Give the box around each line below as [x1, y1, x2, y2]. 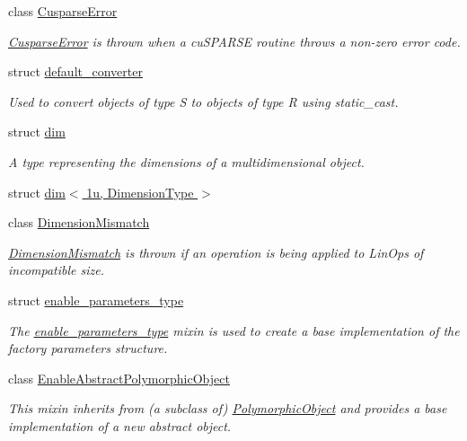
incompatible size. [8, 260, 105, 279]
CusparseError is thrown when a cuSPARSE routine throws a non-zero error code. [8, 31, 461, 50]
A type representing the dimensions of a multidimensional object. [8, 152, 365, 171]
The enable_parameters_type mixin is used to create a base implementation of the [8, 321, 460, 340]
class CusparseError [8, 2, 118, 20]
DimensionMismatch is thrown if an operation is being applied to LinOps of [8, 243, 424, 261]
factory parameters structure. [8, 339, 168, 357]
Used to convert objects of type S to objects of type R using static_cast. [8, 92, 399, 110]
